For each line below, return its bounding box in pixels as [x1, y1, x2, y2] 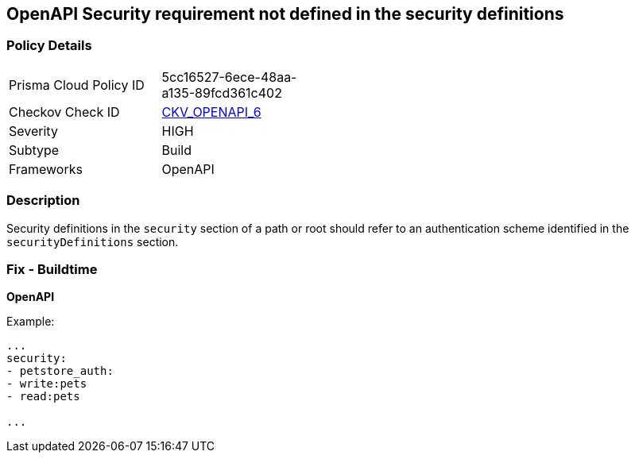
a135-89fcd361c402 [161, 84, 282, 101]
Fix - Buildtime [6, 260, 98, 277]
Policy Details [6, 37, 92, 54]
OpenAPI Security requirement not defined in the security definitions [6, 4, 564, 24]
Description [6, 192, 80, 209]
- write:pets [6, 377, 87, 391]
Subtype [9, 141, 60, 158]
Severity [9, 122, 58, 139]
